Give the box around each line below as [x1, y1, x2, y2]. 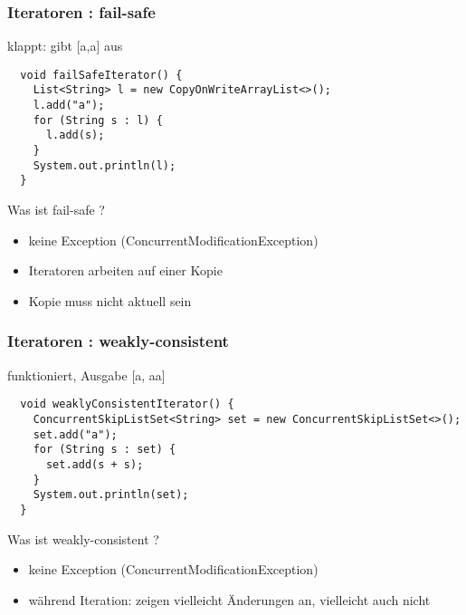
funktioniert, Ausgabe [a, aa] [7, 365, 166, 384]
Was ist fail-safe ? [7, 200, 105, 219]
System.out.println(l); [33, 159, 176, 172]
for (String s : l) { [33, 113, 163, 127]
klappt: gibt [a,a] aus [7, 36, 123, 55]
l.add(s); [45, 129, 105, 142]
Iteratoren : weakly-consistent [7, 330, 229, 352]
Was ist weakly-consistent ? [7, 529, 159, 548]
